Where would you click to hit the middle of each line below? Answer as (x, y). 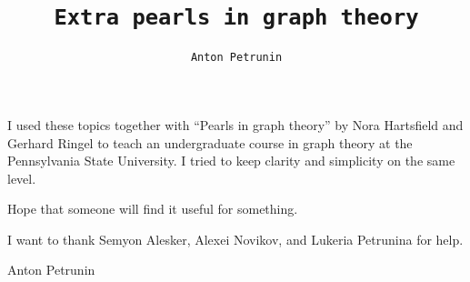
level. (22, 178)
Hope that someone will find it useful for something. (153, 209)
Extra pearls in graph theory (236, 18)
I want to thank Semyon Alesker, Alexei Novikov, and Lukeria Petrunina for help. (235, 239)
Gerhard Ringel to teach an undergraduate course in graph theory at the (210, 142)
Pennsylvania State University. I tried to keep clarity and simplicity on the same (231, 161)
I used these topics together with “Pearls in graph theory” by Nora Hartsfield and (235, 124)
